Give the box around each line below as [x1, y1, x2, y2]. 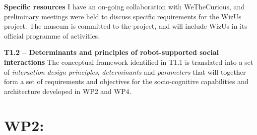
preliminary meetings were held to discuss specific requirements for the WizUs [4, 11, 242, 21]
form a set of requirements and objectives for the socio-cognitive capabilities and [4, 76, 249, 87]
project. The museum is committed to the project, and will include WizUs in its [4, 21, 247, 31]
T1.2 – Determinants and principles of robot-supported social [4, 47, 219, 57]
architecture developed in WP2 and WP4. [4, 86, 131, 96]
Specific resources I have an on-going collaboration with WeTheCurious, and [4, 1, 245, 11]
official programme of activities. [4, 30, 100, 41]
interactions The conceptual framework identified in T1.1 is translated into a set [4, 56, 254, 67]
